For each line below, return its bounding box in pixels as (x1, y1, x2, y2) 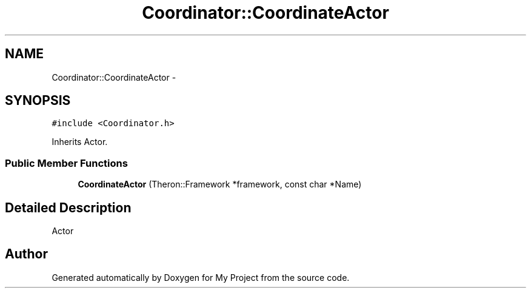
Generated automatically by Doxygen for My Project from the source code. (52, 272, 350, 283)
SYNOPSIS (5, 93, 71, 109)
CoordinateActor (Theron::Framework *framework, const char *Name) (78, 179, 362, 190)
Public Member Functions (5, 157, 128, 169)
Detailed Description (5, 200, 132, 215)
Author (5, 246, 48, 262)
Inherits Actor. (52, 136, 108, 147)
